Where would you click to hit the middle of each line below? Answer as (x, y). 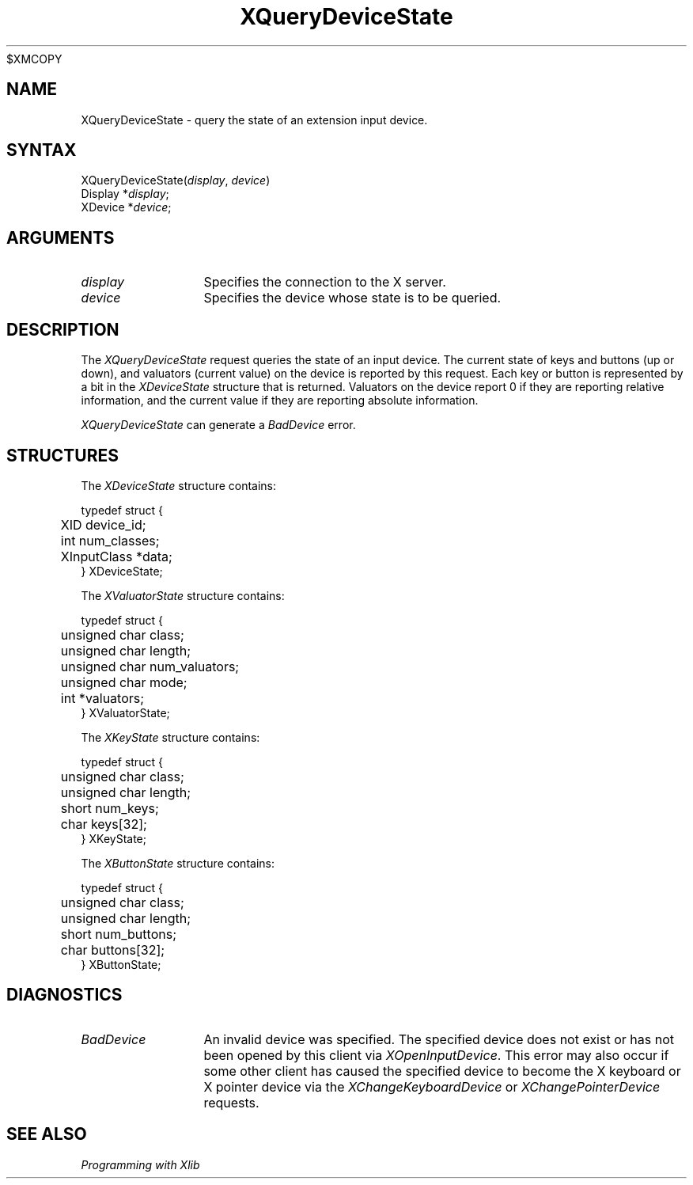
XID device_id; (103, 524)
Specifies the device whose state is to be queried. (352, 298)
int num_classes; (110, 540)
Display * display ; (125, 194)
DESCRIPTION (63, 329)
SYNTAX (42, 150)
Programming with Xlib (140, 1164)
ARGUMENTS (61, 237)
